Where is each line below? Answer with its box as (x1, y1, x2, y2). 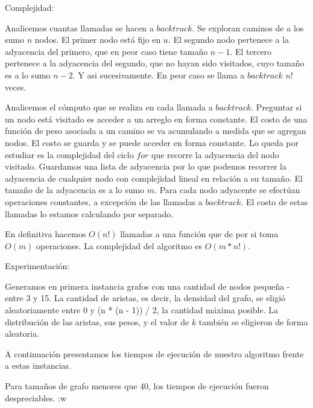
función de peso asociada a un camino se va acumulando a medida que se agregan (5, 124, 306, 137)
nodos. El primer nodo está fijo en (34, 33, 161, 46)
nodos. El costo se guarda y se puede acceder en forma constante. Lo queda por (5, 136, 299, 148)
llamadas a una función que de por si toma (120, 228, 279, 240)
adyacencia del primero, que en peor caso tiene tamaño (5, 45, 208, 57)
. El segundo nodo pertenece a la (168, 33, 289, 46)
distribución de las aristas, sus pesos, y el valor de (5, 315, 189, 328)
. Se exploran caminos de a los (192, 21, 304, 34)
